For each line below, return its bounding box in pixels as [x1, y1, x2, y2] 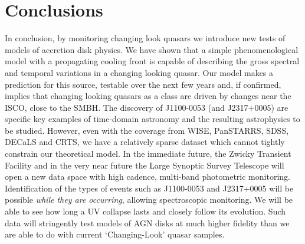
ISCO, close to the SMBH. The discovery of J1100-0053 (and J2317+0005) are [5, 101, 288, 113]
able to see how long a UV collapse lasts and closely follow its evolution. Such [5, 205, 286, 217]
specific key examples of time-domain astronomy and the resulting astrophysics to [5, 113, 300, 125]
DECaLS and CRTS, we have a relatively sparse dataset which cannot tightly [5, 136, 285, 148]
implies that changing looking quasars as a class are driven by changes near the [5, 90, 291, 102]
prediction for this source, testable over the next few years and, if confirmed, [5, 78, 281, 90]
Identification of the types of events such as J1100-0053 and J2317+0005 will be [5, 182, 294, 194]
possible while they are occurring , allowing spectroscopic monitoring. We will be [5, 193, 293, 206]
